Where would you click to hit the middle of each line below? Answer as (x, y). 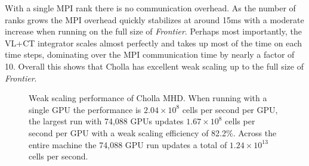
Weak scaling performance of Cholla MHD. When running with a (148, 98)
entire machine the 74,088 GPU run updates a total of (128, 144)
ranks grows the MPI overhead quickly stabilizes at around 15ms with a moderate (154, 19)
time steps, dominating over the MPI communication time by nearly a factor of (150, 54)
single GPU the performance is (85, 109)
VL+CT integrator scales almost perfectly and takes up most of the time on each (154, 43)
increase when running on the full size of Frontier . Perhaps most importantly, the (153, 31)
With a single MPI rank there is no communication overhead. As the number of (150, 8)
